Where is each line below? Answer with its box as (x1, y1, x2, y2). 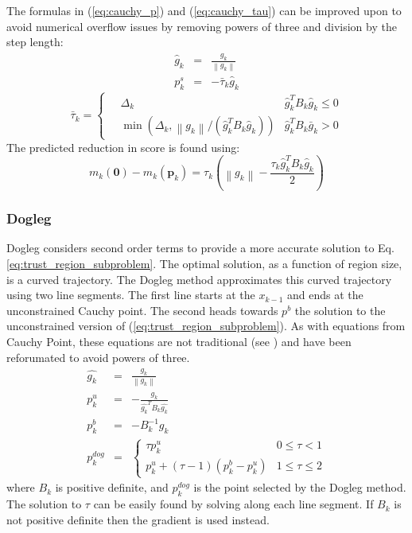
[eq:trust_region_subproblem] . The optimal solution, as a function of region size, (6, 255, 402, 272)
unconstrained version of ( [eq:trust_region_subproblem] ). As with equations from (6, 317, 406, 334)
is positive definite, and (55, 479, 169, 496)
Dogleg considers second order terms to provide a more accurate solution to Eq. (6, 239, 395, 256)
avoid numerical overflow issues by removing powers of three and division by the (6, 18, 397, 34)
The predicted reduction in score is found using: (6, 138, 240, 155)
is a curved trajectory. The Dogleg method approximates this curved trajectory (6, 270, 392, 287)
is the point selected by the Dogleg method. (193, 479, 406, 496)
